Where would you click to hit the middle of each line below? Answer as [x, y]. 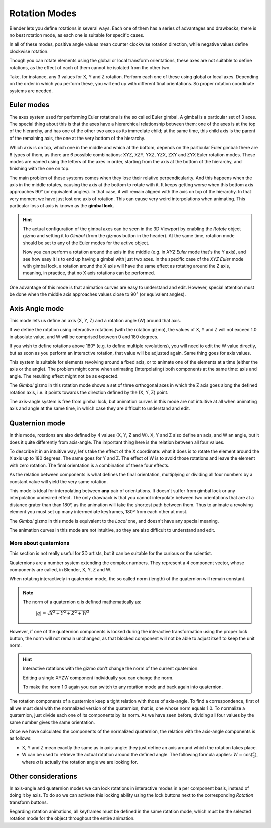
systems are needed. [31, 91]
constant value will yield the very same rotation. [58, 481]
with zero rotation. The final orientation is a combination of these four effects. [89, 465]
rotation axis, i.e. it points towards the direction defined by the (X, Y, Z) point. [89, 392]
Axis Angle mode [37, 308]
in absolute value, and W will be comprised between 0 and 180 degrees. [84, 337]
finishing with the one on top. [39, 169]
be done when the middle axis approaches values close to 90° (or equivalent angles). [98, 294]
